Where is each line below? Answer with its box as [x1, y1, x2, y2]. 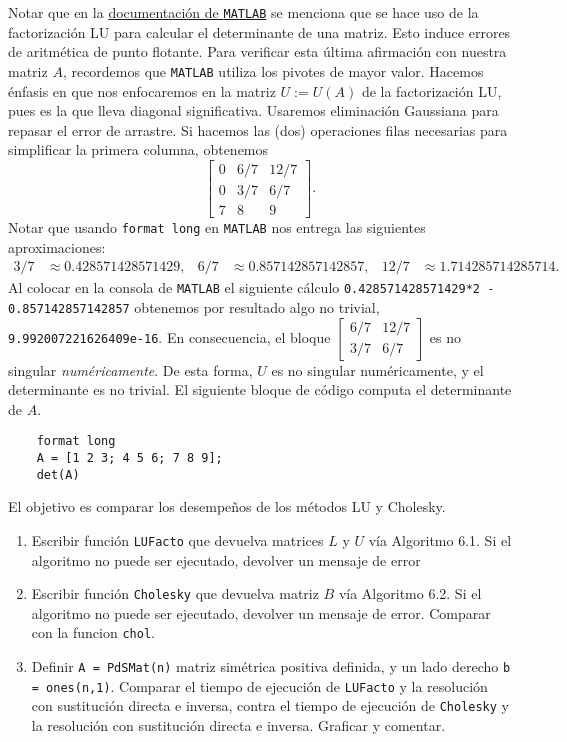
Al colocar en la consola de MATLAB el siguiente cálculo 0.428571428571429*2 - [8, 277, 495, 298]
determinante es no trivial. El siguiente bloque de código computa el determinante [8, 379, 512, 400]
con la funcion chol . [31, 622, 155, 643]
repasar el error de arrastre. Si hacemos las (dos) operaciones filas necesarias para [8, 119, 508, 140]
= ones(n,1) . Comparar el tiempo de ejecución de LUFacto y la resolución [31, 675, 488, 696]
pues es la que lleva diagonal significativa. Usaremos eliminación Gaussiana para [8, 100, 499, 121]
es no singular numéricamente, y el [271, 359, 484, 380]
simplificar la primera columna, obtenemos [8, 139, 269, 160]
